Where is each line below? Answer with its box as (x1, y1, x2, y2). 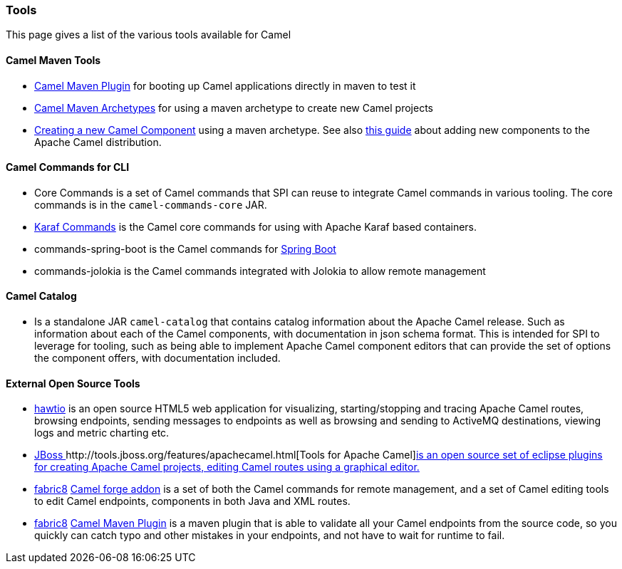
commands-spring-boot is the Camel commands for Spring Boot (34, 242, 336, 255)
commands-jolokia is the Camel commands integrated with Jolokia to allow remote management (34, 264, 486, 277)
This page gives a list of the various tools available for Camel (6, 28, 291, 41)
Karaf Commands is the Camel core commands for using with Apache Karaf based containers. (34, 220, 477, 233)
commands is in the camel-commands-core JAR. (34, 198, 267, 211)
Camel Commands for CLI (6, 161, 130, 174)
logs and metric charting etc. (34, 427, 170, 439)
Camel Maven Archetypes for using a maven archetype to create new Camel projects (34, 101, 433, 114)
